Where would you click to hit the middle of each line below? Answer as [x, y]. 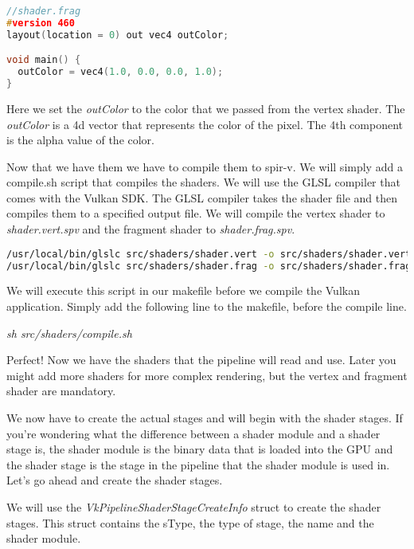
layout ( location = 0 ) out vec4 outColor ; [118, 35]
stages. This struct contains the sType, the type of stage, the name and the [190, 522]
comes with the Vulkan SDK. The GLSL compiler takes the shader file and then [202, 197]
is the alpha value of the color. [81, 140]
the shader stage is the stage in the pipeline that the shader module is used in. [198, 464]
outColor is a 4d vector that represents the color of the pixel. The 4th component [205, 124]
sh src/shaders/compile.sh [69, 333]
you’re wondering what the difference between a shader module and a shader [193, 433]
